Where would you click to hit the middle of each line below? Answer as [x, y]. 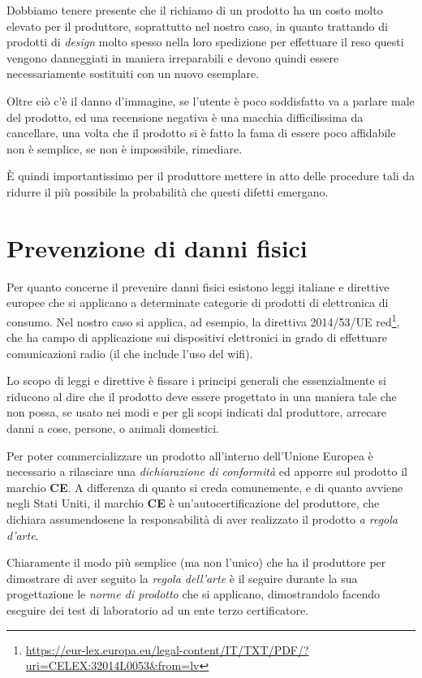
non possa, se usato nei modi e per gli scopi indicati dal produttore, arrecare [197, 412]
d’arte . [23, 535]
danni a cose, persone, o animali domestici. [113, 428]
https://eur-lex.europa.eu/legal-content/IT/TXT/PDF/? [167, 649]
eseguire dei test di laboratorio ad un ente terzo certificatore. [158, 610]
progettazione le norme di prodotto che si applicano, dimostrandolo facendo [194, 594]
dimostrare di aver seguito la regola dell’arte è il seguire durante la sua [182, 578]
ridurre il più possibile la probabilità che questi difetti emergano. [168, 191]
